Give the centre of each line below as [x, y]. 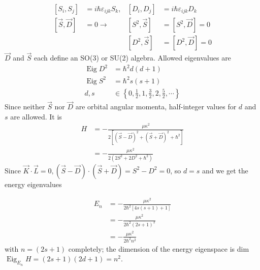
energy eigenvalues [33, 184]
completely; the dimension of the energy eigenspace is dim [159, 248]
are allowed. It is [36, 116]
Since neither [25, 107]
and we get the [225, 170]
